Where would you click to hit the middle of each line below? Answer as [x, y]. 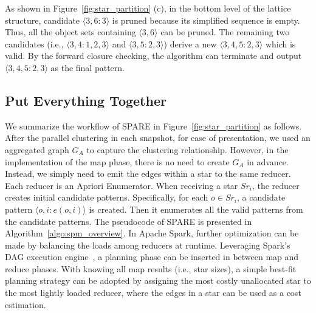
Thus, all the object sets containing [70, 32]
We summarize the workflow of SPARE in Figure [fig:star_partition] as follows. [153, 126]
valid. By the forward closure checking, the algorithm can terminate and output [153, 56]
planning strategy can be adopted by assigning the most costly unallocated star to [158, 280]
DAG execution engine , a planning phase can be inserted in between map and [152, 257]
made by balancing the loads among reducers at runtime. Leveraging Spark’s [148, 245]
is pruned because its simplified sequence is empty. [206, 20]
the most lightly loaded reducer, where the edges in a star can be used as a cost [153, 293]
